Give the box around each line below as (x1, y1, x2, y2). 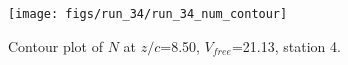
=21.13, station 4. (231, 35, 341, 56)
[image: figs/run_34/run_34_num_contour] (8, 7, 288, 21)
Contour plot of (8, 35, 103, 56)
